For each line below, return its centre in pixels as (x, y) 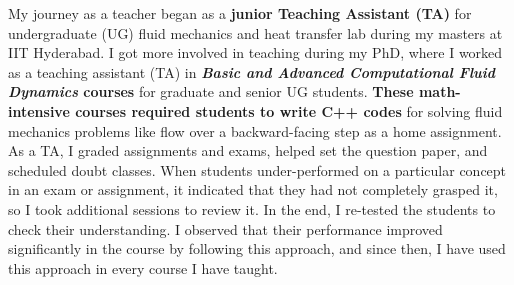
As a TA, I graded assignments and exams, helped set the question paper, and (248, 150)
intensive (39, 110)
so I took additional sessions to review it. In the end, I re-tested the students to (252, 208)
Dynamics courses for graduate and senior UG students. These (211, 91)
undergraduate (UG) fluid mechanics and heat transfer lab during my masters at (255, 32)
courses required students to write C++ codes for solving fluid (289, 110)
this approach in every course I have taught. (143, 267)
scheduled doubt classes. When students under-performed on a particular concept (257, 169)
